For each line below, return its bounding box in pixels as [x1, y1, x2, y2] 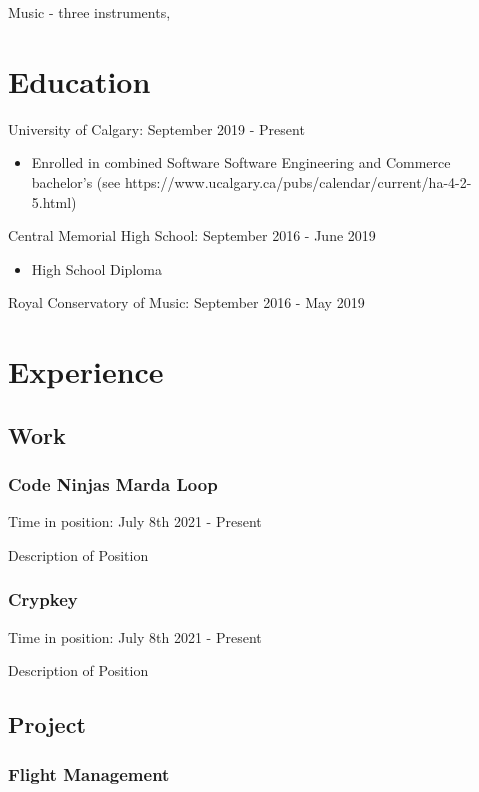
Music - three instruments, [8, 2, 171, 22]
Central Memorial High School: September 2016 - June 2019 [8, 225, 376, 246]
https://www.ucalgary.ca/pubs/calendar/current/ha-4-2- [124, 171, 472, 192]
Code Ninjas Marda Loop [8, 471, 218, 496]
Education [8, 60, 151, 101]
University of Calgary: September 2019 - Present [8, 118, 305, 139]
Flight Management [8, 761, 170, 786]
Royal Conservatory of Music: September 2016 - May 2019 [8, 292, 365, 313]
